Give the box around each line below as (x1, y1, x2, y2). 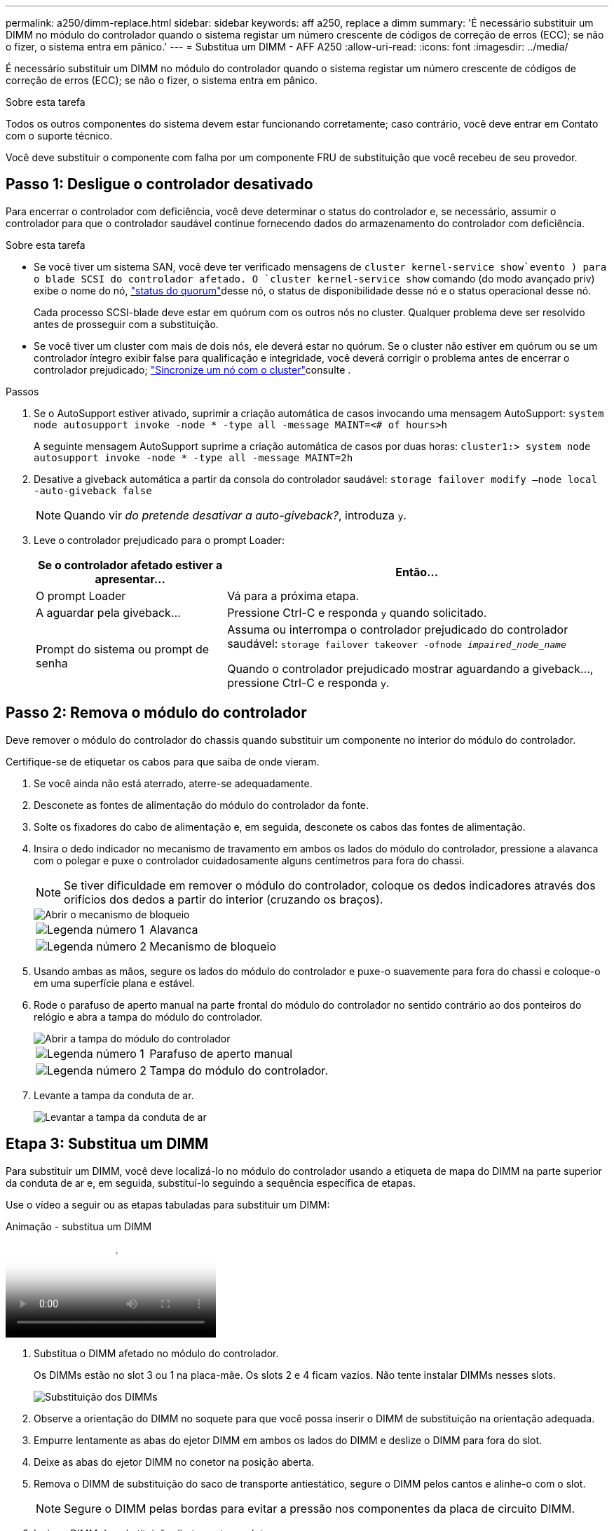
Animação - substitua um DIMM (6, 1220, 152, 1232)
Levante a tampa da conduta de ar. (34, 1089, 194, 1101)
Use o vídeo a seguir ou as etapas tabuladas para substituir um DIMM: (6, 1198, 330, 1211)
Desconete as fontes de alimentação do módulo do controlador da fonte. (34, 798, 369, 811)
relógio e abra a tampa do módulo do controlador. (34, 1010, 263, 1023)
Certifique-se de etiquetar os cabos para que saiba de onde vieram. (6, 755, 320, 768)
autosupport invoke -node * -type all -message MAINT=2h (34, 451, 353, 463)
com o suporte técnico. (6, 130, 113, 142)
